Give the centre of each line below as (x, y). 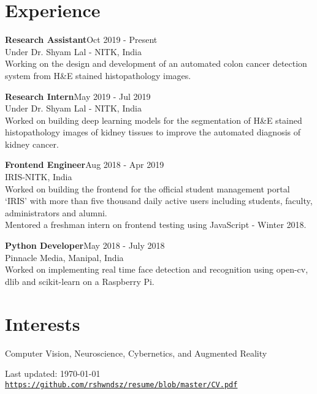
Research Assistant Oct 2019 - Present (81, 40)
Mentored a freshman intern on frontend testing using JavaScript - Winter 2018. (156, 225)
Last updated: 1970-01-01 (53, 373)
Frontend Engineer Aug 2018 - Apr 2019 (85, 165)
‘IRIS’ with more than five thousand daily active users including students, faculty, (159, 201)
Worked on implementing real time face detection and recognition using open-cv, (157, 269)
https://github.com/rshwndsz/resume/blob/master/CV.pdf (121, 385)
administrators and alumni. (56, 212)
